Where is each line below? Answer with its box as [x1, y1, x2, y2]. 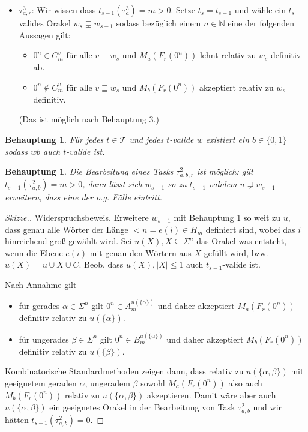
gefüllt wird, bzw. [204, 246, 268, 259]
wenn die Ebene [5, 246, 63, 259]
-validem [206, 178, 237, 190]
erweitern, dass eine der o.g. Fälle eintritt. [5, 191, 162, 203]
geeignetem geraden [5, 376, 77, 389]
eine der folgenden [228, 17, 295, 29]
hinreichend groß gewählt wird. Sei [5, 235, 132, 247]
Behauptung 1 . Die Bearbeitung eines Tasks [5, 165, 174, 178]
